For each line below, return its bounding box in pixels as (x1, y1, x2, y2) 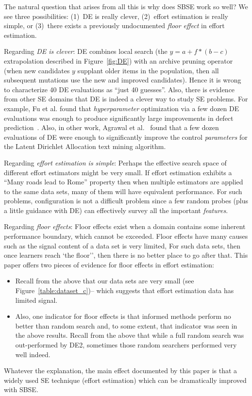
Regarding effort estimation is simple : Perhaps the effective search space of (4, 157, 227, 167)
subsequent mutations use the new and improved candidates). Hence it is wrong (4, 75, 241, 85)
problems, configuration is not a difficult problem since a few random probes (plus (4, 196, 249, 206)
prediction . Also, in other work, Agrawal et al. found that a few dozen (4, 122, 219, 132)
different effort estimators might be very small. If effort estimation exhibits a (4, 167, 232, 177)
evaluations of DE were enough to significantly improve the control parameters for (4, 132, 248, 142)
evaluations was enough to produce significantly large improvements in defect (4, 113, 234, 123)
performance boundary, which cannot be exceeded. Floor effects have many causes (4, 231, 248, 241)
